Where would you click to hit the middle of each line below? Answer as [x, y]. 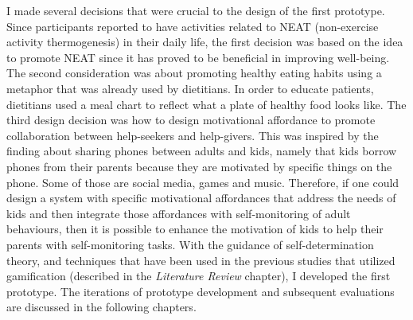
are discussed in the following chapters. [101, 307]
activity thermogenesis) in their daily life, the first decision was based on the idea [205, 42]
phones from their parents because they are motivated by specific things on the [199, 166]
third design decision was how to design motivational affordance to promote [191, 120]
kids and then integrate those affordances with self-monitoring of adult [179, 213]
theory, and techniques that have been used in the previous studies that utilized [201, 260]
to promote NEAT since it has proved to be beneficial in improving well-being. [198, 57]
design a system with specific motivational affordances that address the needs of [201, 198]
